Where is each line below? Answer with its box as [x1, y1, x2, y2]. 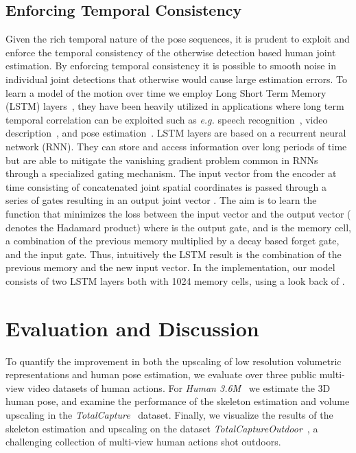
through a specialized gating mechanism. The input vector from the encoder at [5, 166, 337, 181]
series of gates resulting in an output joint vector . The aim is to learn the [5, 193, 317, 207]
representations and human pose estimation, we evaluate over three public [5, 367, 317, 382]
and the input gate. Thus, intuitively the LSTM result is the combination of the [5, 246, 342, 261]
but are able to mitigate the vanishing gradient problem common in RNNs [5, 152, 318, 167]
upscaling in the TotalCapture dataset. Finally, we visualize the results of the [5, 407, 333, 421]
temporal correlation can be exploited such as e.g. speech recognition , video [5, 112, 328, 126]
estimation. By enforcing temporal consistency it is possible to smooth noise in [5, 58, 336, 73]
